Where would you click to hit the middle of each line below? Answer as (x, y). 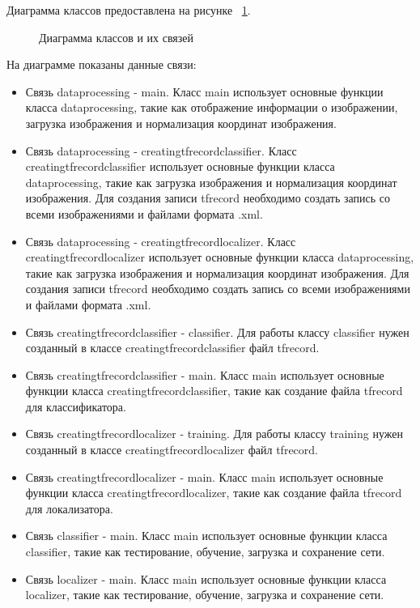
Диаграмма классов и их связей (117, 37)
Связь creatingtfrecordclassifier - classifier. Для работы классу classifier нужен (217, 332)
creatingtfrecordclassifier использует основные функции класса (180, 166)
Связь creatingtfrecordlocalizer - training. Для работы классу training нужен (214, 434)
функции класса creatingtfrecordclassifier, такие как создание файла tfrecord (214, 391)
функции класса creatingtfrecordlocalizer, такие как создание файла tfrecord (214, 493)
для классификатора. (76, 406)
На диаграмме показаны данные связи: (102, 64)
